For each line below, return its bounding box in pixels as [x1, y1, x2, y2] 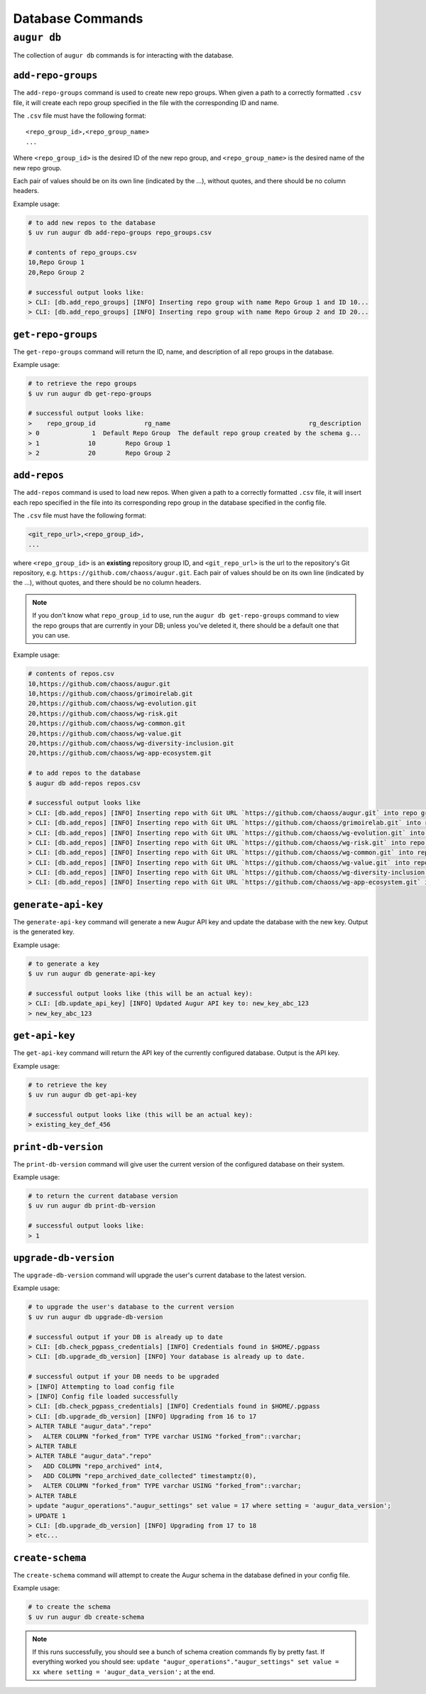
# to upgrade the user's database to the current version [28, 1303, 234, 1311]
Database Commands [13, 11, 143, 26]
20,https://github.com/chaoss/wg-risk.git [28, 709, 178, 717]
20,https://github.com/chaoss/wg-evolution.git [28, 699, 197, 708]
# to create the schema [28, 1603, 111, 1611]
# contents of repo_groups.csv [28, 248, 138, 256]
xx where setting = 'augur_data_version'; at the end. [32, 1667, 216, 1676]
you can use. [32, 630, 70, 639]
